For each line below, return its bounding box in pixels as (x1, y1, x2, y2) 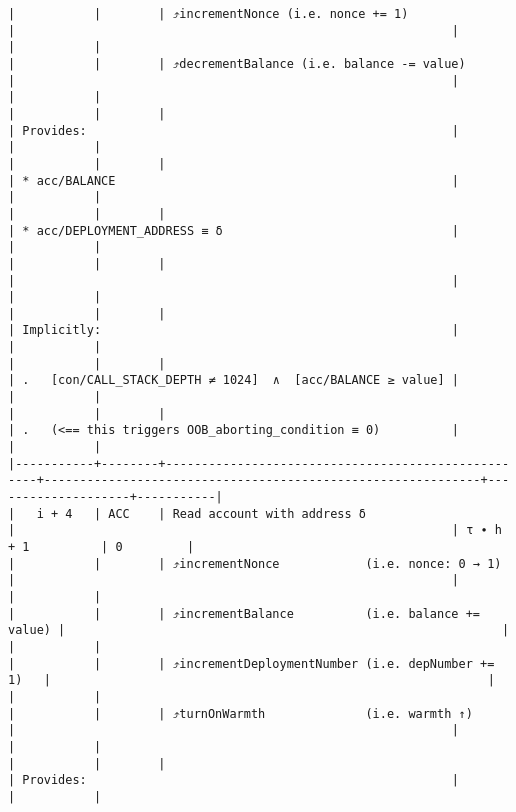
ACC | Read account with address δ (108, 506, 366, 521)
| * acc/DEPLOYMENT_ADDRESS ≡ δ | (8, 223, 460, 238)
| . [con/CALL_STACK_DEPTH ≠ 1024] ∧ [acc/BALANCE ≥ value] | (8, 373, 460, 388)
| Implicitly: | (8, 323, 460, 338)
